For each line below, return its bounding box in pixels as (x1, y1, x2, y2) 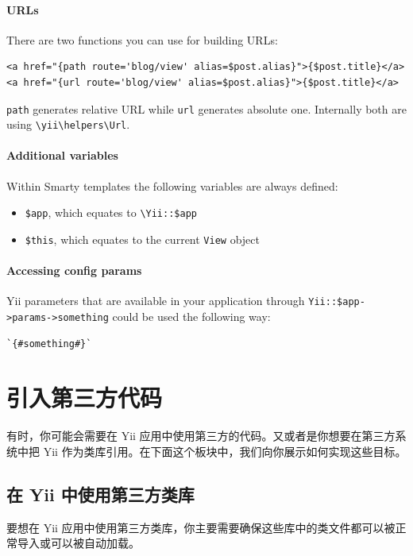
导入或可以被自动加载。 (17, 535, 140, 551)
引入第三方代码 (6, 381, 163, 414)
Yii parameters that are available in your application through (6, 292, 305, 309)
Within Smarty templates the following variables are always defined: (6, 177, 338, 194)
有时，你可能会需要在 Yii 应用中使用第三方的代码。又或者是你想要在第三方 (6, 427, 396, 444)
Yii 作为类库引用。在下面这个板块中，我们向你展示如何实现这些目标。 (43, 443, 407, 460)
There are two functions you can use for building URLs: (6, 31, 278, 48)
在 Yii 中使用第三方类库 (6, 482, 195, 506)
